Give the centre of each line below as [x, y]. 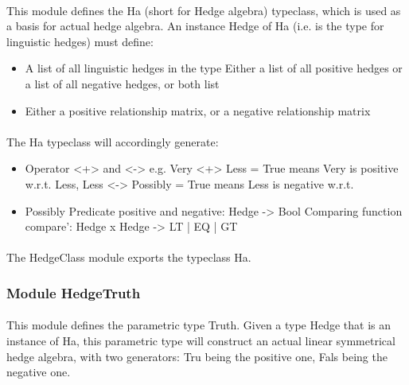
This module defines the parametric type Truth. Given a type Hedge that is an [199, 325]
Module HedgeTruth [74, 292]
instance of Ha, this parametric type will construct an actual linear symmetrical [201, 340]
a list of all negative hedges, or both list [122, 83]
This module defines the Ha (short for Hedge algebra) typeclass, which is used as [204, 10]
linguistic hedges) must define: [80, 41]
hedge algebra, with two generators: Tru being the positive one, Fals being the [197, 356]
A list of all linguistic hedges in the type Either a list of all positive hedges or [214, 68]
